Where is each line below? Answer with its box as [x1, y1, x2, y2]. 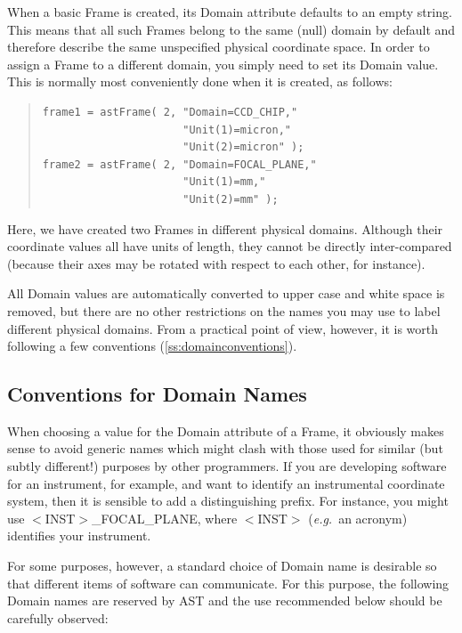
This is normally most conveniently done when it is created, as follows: [7, 72, 393, 91]
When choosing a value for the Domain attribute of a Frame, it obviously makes [7, 421, 444, 440]
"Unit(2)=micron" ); [182, 141, 304, 154]
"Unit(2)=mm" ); [182, 192, 279, 206]
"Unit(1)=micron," [182, 123, 291, 136]
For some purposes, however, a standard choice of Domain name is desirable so [7, 556, 437, 575]
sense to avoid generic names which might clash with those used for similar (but [7, 439, 443, 458]
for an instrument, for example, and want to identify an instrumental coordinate [7, 474, 445, 492]
